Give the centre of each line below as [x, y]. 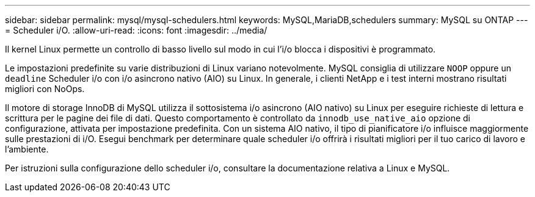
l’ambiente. [27, 149]
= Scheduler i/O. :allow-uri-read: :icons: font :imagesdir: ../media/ [136, 30]
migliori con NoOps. [45, 89]
